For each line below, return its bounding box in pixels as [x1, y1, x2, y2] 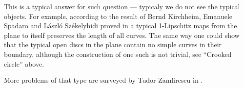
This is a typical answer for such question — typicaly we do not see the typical [4, 1, 240, 11]
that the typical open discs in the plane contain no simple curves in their [4, 39, 222, 50]
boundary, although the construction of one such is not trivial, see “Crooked [4, 49, 232, 59]
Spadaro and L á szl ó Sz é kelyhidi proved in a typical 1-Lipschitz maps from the [4, 20, 237, 31]
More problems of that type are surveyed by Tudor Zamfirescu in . [4, 75, 203, 85]
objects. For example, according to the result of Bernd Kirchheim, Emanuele [4, 11, 232, 21]
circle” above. [4, 58, 44, 69]
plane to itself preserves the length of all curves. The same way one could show [4, 30, 240, 40]
